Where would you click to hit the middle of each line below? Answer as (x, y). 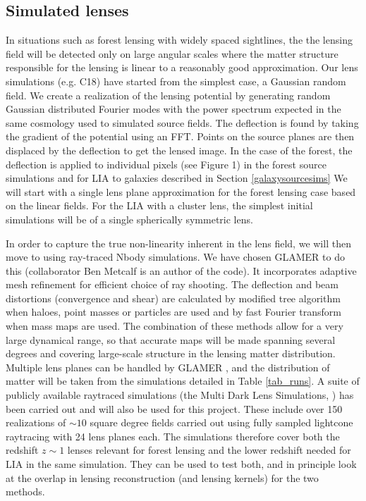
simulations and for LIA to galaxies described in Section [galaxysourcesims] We (177, 178)
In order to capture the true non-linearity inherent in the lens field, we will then (178, 243)
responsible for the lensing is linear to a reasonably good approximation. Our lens (182, 67)
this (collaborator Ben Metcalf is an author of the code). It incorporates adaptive (181, 270)
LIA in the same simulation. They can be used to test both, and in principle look (181, 464)
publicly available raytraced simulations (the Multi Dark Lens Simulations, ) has (180, 395)
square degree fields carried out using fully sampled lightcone (221, 422)
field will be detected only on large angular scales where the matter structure (172, 53)
